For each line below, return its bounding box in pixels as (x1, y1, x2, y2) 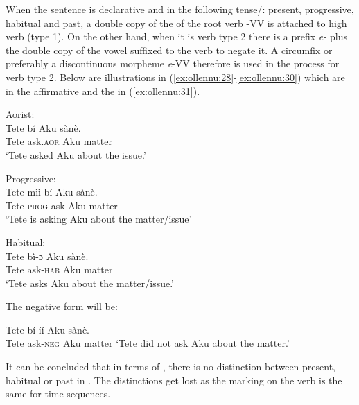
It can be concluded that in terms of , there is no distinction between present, (6, 359, 336, 374)
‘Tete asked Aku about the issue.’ (6, 147, 146, 162)
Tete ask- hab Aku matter (6, 262, 113, 277)
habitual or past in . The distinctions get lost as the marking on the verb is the (6, 372, 342, 387)
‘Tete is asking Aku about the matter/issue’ (6, 212, 192, 226)
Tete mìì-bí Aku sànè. (6, 184, 98, 199)
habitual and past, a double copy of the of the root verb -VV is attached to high (6, 15, 347, 30)
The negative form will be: (6, 299, 118, 313)
